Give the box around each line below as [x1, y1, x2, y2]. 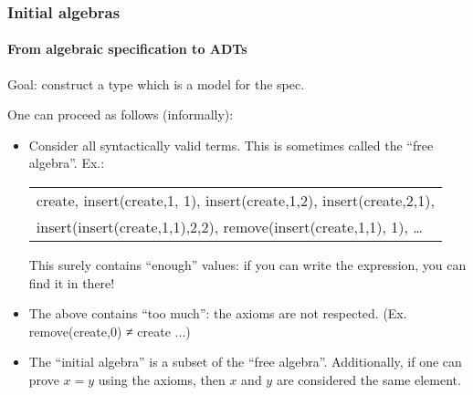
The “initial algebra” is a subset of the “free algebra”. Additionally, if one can [28, 352, 462, 371]
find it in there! [28, 273, 115, 292]
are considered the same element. [276, 369, 461, 389]
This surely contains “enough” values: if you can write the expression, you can [28, 255, 467, 275]
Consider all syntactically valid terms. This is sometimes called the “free [28, 135, 434, 154]
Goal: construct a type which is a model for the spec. [7, 74, 305, 93]
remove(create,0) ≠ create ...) [28, 321, 191, 340]
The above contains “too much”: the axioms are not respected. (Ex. [28, 304, 407, 323]
